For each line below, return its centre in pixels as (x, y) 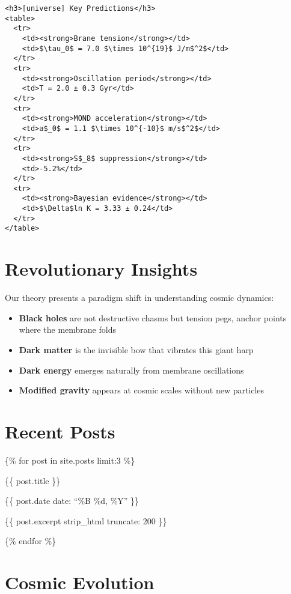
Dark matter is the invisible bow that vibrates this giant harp (136, 350)
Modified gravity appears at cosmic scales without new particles (142, 390)
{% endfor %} (31, 541)
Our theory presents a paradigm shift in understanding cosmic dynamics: (139, 298)
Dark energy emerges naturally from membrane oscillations (131, 370)
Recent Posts (60, 431)
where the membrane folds (67, 329)
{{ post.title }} (33, 480)
